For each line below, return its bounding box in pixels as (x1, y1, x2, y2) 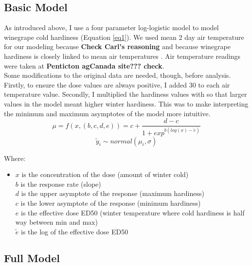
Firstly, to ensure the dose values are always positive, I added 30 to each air (4, 79, 230, 89)
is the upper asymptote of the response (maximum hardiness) (21, 188, 204, 198)
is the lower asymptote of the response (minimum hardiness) (20, 197, 201, 208)
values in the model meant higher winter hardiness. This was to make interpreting (4, 98, 249, 108)
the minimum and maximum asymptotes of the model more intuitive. (4, 108, 211, 118)
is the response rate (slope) (20, 178, 101, 189)
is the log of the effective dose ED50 (20, 226, 128, 236)
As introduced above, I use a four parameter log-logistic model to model (4, 22, 219, 33)
